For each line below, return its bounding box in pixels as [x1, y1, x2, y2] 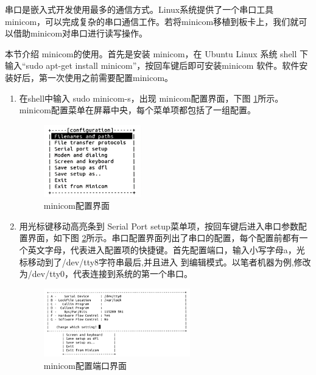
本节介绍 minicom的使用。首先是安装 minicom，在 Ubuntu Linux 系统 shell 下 [5, 47, 309, 60]
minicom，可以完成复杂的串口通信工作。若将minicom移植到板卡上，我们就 [5, 15, 299, 27]
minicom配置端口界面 [43, 359, 127, 371]
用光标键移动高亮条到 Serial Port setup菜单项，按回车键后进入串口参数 [19, 219, 298, 232]
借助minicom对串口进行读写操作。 [13, 27, 148, 40]
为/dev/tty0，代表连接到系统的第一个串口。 [19, 267, 193, 280]
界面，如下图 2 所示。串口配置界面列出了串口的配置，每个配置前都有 [27, 231, 300, 244]
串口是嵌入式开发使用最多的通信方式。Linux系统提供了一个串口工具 [5, 3, 274, 15]
